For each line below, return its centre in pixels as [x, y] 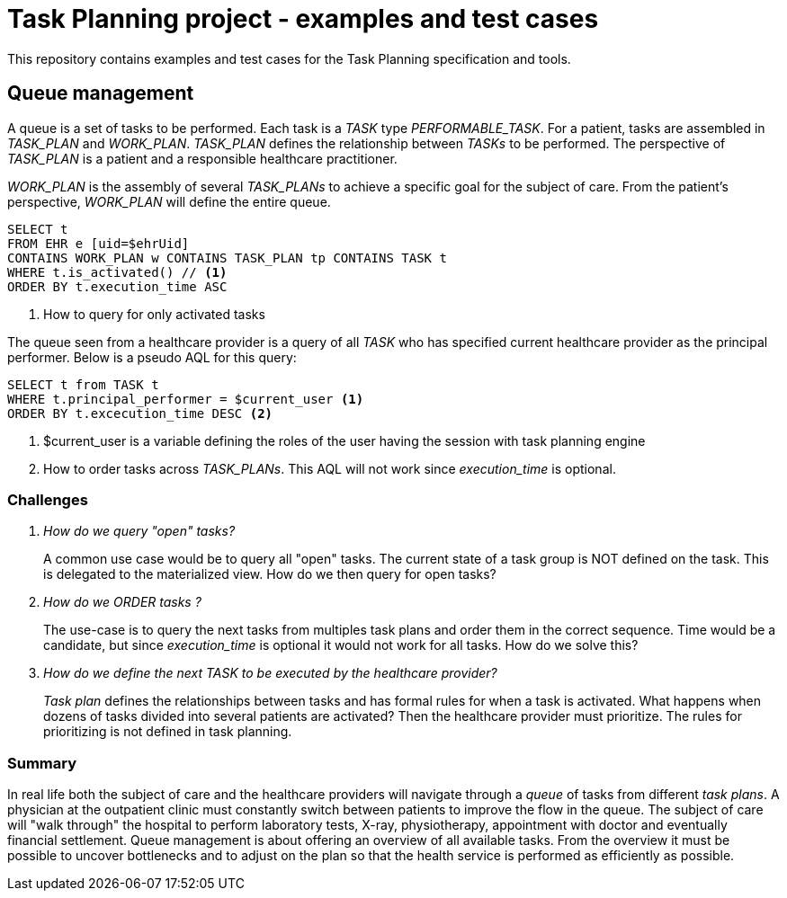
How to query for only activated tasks [154, 314]
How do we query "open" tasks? [139, 531]
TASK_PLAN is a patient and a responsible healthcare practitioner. [202, 158]
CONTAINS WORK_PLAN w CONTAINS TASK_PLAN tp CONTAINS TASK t [227, 258]
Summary [42, 763]
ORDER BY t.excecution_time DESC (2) [140, 413]
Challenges [48, 499]
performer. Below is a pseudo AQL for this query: [152, 357]
